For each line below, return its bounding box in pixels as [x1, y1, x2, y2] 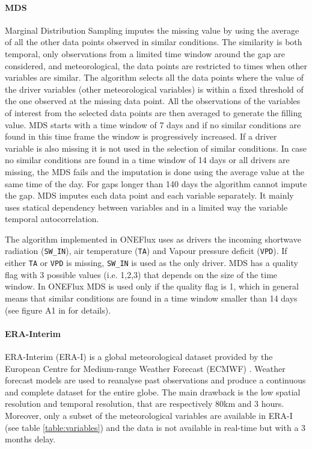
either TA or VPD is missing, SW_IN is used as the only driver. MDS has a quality [5, 256, 298, 269]
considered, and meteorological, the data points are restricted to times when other [5, 59, 307, 72]
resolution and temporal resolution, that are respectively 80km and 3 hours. [5, 397, 284, 410]
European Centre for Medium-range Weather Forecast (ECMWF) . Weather [5, 362, 286, 374]
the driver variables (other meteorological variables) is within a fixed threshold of [5, 82, 304, 95]
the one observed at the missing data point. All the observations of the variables [5, 94, 301, 107]
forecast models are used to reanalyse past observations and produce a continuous [5, 374, 306, 386]
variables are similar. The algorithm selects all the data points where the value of [5, 71, 304, 84]
